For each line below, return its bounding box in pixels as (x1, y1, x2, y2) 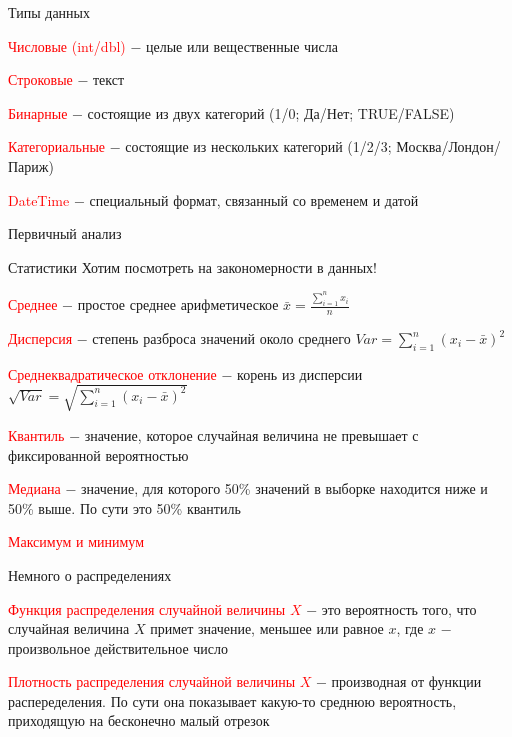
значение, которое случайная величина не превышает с (84, 424, 419, 445)
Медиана (8, 478, 61, 499)
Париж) (8, 155, 54, 176)
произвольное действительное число (8, 637, 228, 658)
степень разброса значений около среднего (92, 328, 351, 348)
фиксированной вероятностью (8, 444, 189, 465)
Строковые (8, 69, 73, 90)
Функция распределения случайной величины (8, 598, 286, 619)
